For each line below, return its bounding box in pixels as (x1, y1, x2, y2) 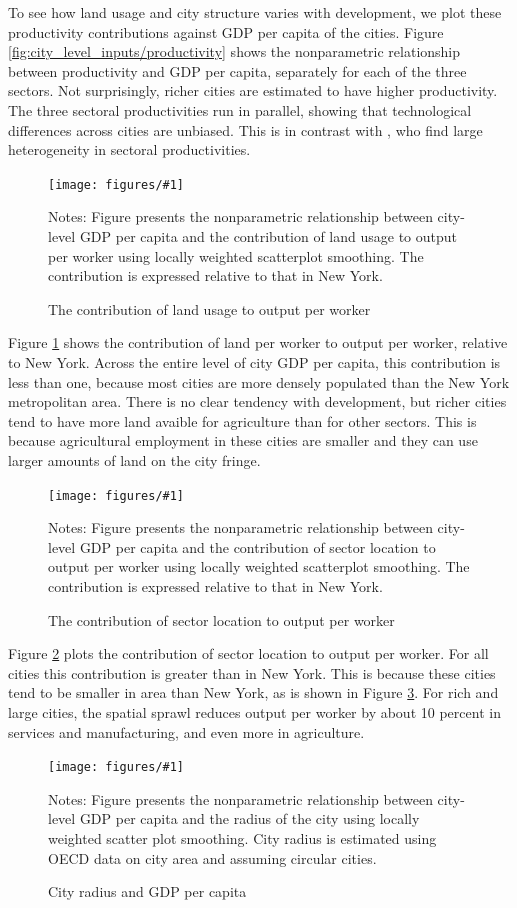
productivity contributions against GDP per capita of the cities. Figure (8, 21, 444, 42)
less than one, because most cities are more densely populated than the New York (8, 371, 510, 392)
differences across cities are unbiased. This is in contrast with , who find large (8, 119, 483, 140)
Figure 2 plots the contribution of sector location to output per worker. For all (8, 643, 489, 664)
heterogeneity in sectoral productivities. (8, 139, 251, 160)
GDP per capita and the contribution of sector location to (79, 536, 436, 557)
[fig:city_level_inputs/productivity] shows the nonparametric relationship (8, 41, 461, 62)
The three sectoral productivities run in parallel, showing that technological (8, 99, 472, 120)
